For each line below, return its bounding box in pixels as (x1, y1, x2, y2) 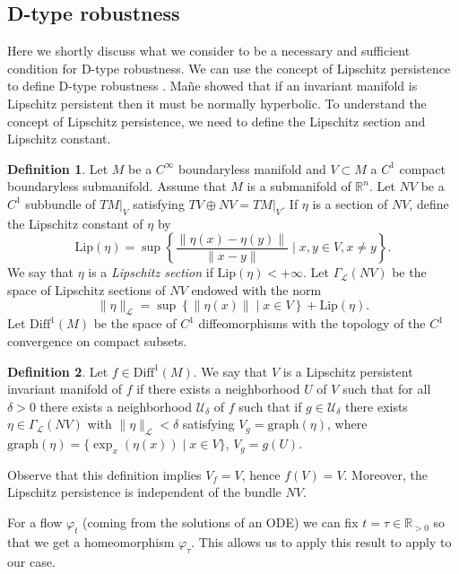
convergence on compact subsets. (7, 331, 187, 350)
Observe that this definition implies (7, 465, 202, 483)
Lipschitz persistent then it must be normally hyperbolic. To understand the (7, 93, 427, 112)
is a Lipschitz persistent (282, 361, 413, 380)
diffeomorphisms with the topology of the (198, 314, 426, 333)
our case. (7, 552, 56, 570)
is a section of (312, 194, 388, 213)
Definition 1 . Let (7, 159, 108, 178)
